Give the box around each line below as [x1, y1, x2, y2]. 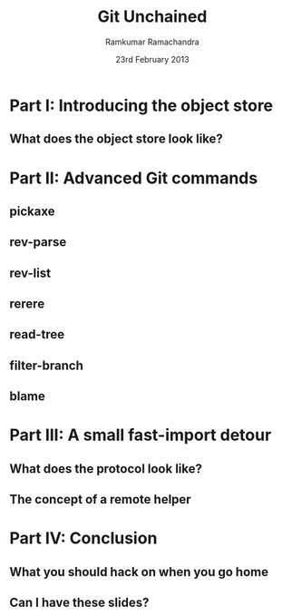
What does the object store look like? [9, 132, 224, 147]
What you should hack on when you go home [9, 564, 269, 580]
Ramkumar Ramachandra [105, 36, 199, 47]
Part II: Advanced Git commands [9, 168, 258, 188]
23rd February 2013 [115, 54, 190, 64]
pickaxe [9, 203, 55, 219]
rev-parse [9, 234, 67, 250]
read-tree [9, 327, 65, 342]
